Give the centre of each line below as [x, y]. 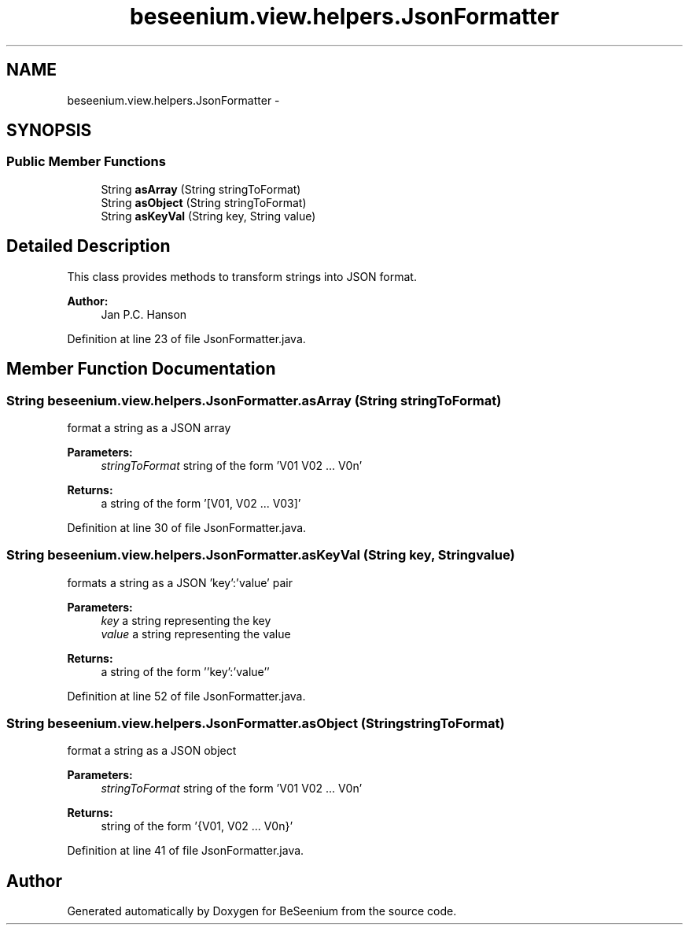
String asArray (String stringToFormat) [201, 189]
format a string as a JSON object [152, 751]
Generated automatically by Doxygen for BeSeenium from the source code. [262, 911]
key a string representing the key [186, 620]
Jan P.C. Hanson [144, 314]
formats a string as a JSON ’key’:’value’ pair [180, 582]
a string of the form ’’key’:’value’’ [185, 671]
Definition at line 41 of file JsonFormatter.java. [186, 851]
